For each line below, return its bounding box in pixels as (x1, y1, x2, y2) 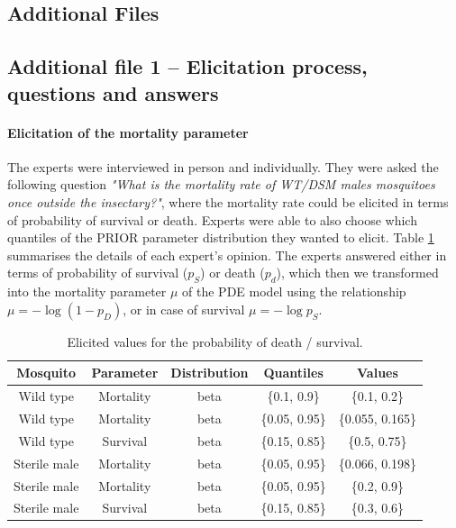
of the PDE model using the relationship (182, 282, 406, 301)
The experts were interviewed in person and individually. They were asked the (7, 157, 439, 176)
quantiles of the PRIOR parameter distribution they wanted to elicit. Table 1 (7, 228, 434, 247)
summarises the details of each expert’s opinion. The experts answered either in (7, 245, 447, 264)
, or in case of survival (123, 299, 245, 318)
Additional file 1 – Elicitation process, (7, 52, 368, 80)
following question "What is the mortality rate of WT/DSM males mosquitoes (7, 175, 435, 194)
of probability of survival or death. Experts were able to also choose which (7, 210, 417, 229)
